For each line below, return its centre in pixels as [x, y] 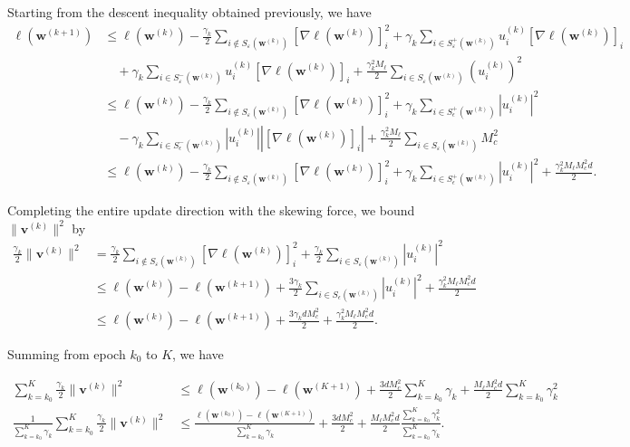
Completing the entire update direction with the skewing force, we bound [211, 210]
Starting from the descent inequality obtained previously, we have [189, 12]
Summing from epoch [67, 354]
